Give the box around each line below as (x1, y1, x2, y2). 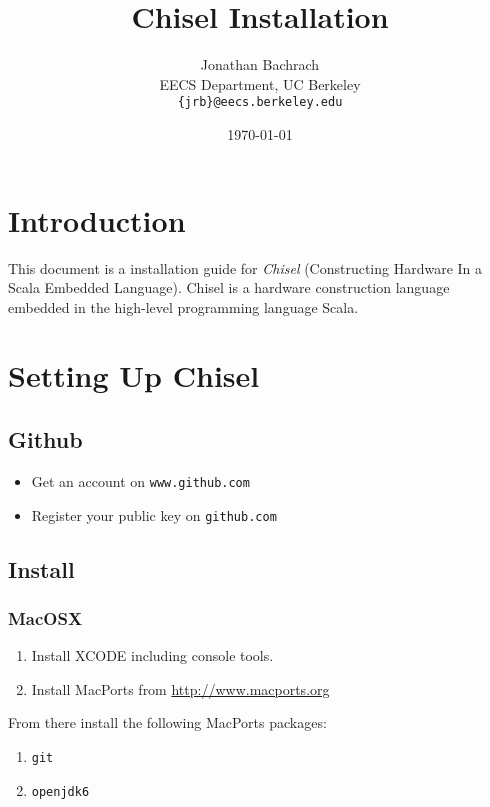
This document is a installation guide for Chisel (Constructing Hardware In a (8, 257, 483, 278)
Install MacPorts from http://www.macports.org (31, 678, 330, 699)
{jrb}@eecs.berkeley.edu (177, 95, 343, 110)
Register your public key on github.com (31, 504, 277, 525)
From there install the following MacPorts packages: (8, 712, 327, 733)
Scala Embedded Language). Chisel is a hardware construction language (8, 277, 450, 298)
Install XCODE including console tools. (31, 645, 274, 666)
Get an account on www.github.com (31, 470, 250, 491)
